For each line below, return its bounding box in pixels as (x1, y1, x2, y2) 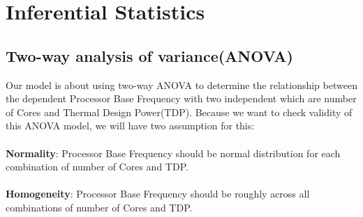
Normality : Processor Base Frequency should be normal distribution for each (6, 145, 341, 160)
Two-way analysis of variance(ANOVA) (6, 45, 293, 66)
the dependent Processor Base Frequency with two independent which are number (6, 91, 357, 106)
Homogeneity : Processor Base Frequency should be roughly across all (6, 186, 310, 201)
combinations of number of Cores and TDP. (6, 200, 193, 214)
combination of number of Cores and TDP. (6, 159, 188, 174)
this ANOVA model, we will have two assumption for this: (6, 118, 255, 133)
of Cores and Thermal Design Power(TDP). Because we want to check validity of (6, 104, 353, 119)
